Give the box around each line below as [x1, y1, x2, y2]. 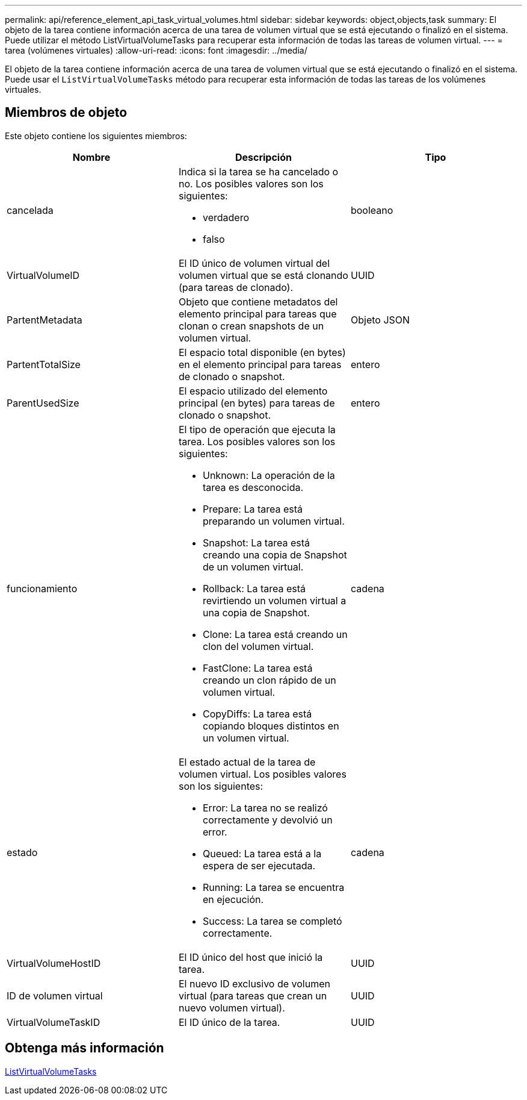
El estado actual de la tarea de [178, 755, 316, 768]
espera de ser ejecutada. [202, 859, 316, 872]
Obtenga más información [5, 1040, 164, 1056]
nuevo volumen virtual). [178, 1001, 285, 1014]
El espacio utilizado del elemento [178, 384, 328, 397]
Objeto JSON [350, 313, 410, 326]
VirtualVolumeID [7, 269, 80, 281]
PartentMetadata [7, 313, 82, 326]
